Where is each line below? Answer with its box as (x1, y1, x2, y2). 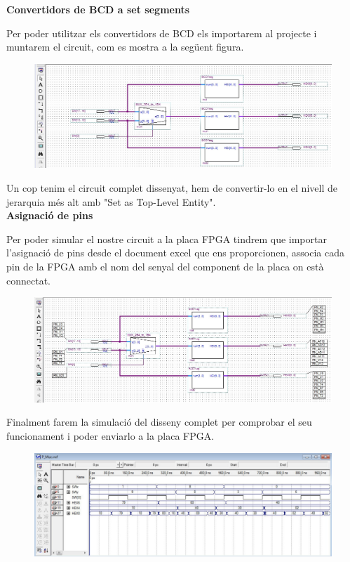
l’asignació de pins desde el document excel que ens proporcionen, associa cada (6, 245, 344, 260)
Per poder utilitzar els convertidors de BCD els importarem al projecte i (6, 25, 317, 40)
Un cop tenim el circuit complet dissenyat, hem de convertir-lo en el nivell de (6, 181, 337, 195)
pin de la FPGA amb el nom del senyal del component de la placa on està (6, 259, 324, 273)
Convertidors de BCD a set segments (6, 2, 190, 16)
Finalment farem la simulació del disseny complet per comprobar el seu (6, 414, 312, 429)
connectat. (6, 273, 51, 287)
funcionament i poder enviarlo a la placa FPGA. (6, 428, 215, 443)
